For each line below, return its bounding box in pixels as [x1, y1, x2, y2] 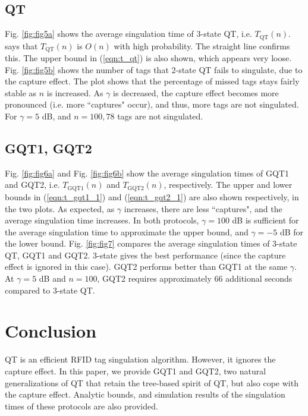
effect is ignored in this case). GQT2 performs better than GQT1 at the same [5, 260, 288, 273]
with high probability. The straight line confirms [114, 39, 290, 52]
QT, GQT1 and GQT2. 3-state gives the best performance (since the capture [5, 248, 286, 261]
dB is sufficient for [232, 214, 299, 226]
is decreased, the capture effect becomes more [113, 86, 279, 99]
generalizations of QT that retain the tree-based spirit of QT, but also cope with [5, 376, 298, 389]
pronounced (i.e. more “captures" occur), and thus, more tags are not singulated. [5, 98, 299, 111]
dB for [279, 225, 304, 238]
